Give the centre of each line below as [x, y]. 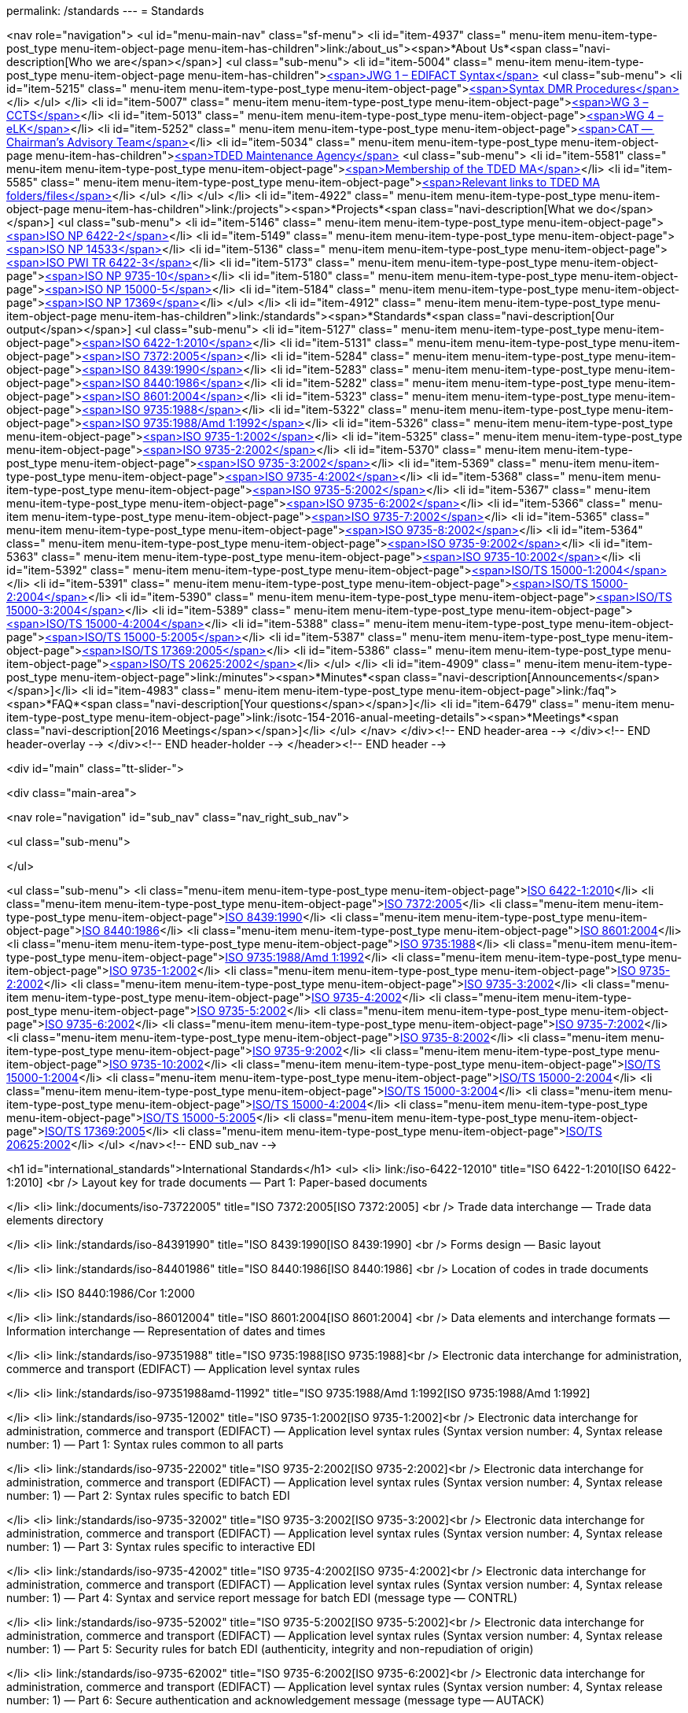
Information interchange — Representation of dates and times [166, 1331]
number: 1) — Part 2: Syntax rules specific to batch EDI [148, 1495]
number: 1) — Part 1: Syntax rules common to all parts [145, 1444]
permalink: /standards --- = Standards [105, 11]
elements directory [55, 1220]
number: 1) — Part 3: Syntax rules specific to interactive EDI [161, 1547]
